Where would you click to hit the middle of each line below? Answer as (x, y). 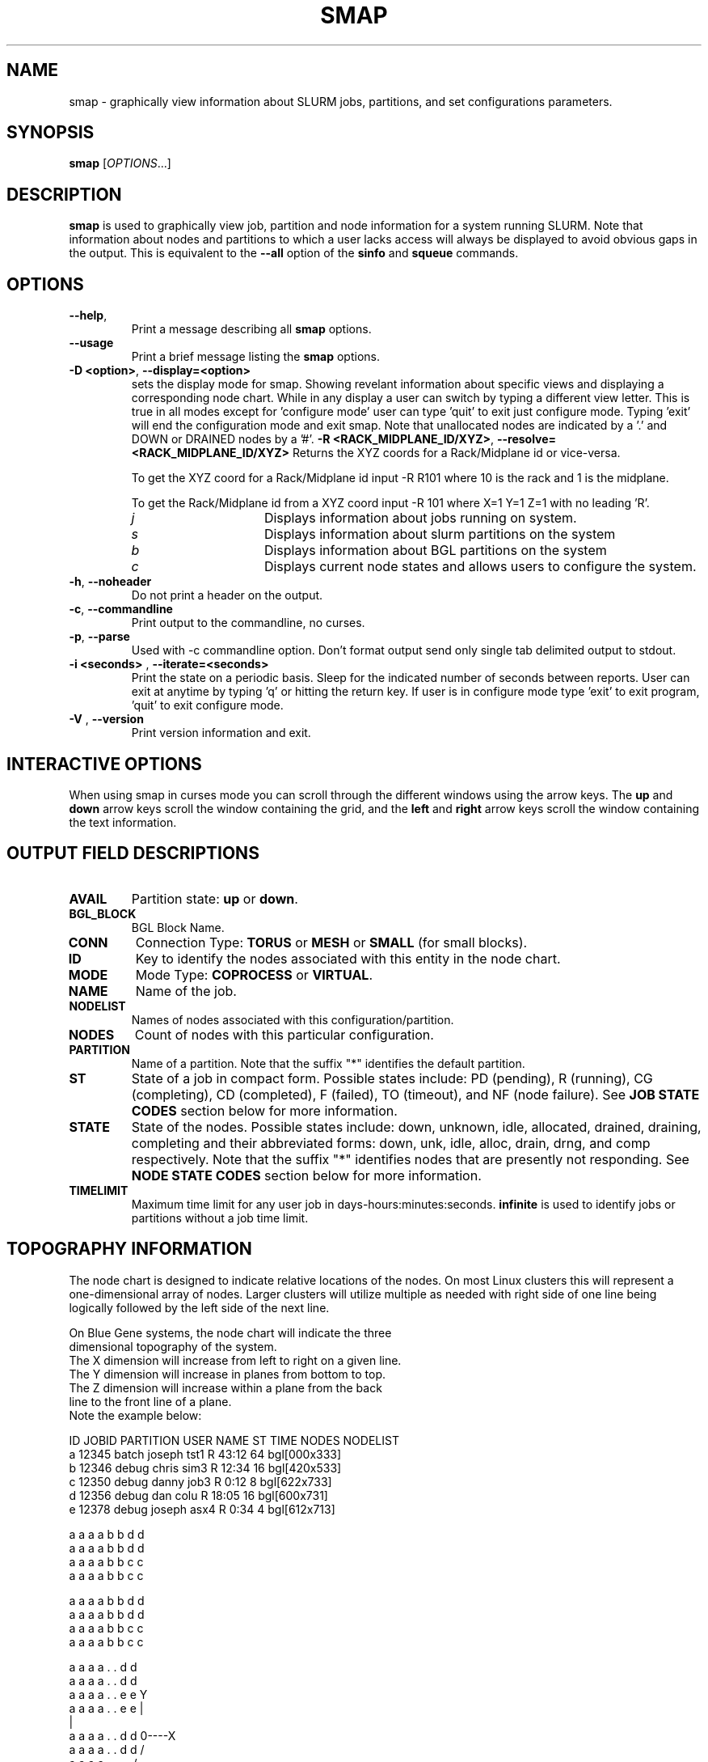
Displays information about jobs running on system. (420, 518)
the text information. (123, 822)
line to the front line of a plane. (150, 1401)
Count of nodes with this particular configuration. (284, 1034)
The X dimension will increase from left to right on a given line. (235, 1360)
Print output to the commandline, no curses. (248, 623)
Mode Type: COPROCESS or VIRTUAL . (254, 974)
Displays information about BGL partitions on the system (435, 551)
